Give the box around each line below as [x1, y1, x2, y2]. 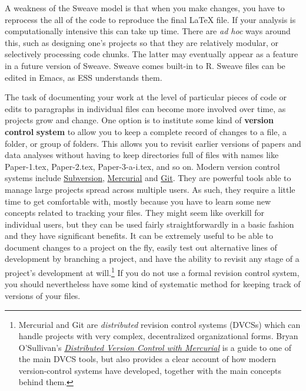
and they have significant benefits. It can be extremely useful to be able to [5, 229, 274, 242]
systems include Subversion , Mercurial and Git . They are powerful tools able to [5, 172, 291, 184]
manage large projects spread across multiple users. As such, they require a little [5, 183, 295, 195]
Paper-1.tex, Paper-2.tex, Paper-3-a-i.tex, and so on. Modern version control [5, 160, 280, 172]
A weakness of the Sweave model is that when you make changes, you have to [5, 2, 285, 14]
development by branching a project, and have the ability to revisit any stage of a [5, 252, 300, 265]
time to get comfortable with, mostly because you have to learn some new [5, 195, 271, 207]
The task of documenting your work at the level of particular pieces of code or [5, 91, 287, 103]
